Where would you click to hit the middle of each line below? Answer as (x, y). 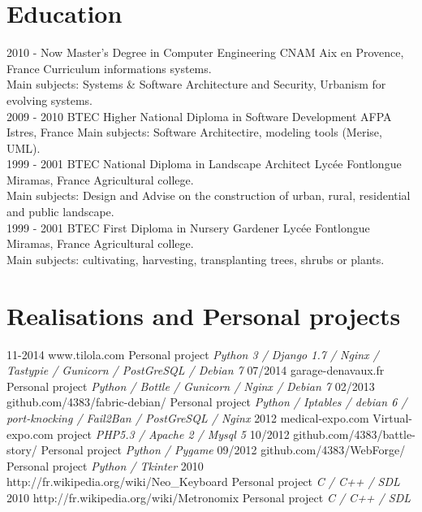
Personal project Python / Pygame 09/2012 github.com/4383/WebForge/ (223, 450)
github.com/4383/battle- (354, 434)
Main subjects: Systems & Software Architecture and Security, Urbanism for (196, 84)
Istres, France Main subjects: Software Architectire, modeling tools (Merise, (194, 132)
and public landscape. (60, 212)
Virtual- (393, 417)
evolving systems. (50, 100)
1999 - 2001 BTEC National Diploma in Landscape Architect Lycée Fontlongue (204, 164)
